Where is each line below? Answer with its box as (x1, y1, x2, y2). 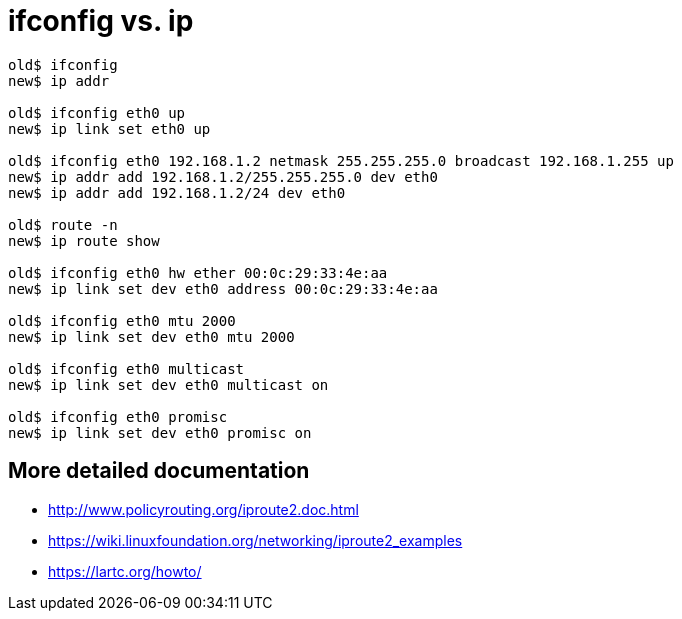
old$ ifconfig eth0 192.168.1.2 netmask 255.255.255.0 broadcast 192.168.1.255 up (8, 152, 674, 169)
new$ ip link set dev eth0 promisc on (8, 424, 312, 441)
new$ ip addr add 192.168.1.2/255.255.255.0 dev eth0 (8, 168, 438, 185)
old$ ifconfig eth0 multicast (8, 360, 245, 377)
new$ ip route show (8, 232, 160, 249)
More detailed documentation (8, 458, 310, 484)
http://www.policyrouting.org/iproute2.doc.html (48, 500, 359, 518)
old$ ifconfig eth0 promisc (8, 408, 228, 425)
